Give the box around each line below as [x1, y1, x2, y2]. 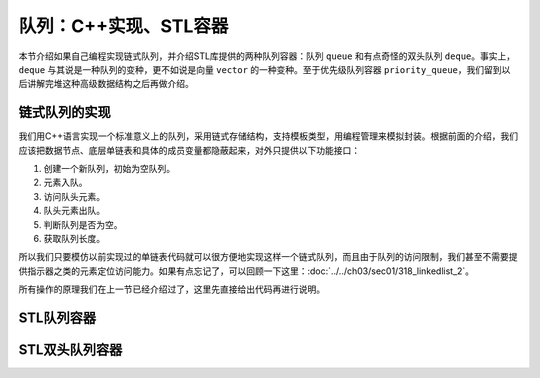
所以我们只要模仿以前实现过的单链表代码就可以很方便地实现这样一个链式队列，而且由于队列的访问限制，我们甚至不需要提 [18, 251, 518, 263]
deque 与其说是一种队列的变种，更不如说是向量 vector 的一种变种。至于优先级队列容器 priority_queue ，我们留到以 [18, 63, 511, 75]
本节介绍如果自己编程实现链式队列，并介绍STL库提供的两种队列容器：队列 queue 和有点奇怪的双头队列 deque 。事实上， [18, 50, 515, 62]
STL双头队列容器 [18, 341, 123, 358]
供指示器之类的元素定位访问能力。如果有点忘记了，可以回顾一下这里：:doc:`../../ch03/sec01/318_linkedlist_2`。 [18, 265, 475, 277]
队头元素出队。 [43, 205, 105, 217]
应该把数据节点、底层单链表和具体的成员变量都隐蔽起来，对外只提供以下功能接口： [18, 144, 360, 156]
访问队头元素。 [43, 190, 105, 202]
